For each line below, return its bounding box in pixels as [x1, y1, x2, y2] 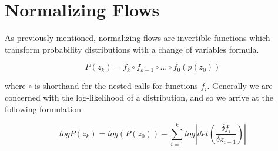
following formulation [5, 102, 81, 115]
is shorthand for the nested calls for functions [34, 80, 198, 92]
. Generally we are [207, 80, 273, 92]
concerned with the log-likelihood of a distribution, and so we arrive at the [5, 91, 273, 103]
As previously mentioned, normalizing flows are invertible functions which [5, 32, 270, 44]
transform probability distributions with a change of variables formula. [5, 43, 259, 55]
